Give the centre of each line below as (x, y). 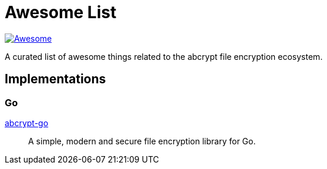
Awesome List (61, 12)
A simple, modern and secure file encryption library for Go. (142, 141)
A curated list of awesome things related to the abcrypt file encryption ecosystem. (164, 56)
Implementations (55, 79)
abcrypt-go (27, 123)
